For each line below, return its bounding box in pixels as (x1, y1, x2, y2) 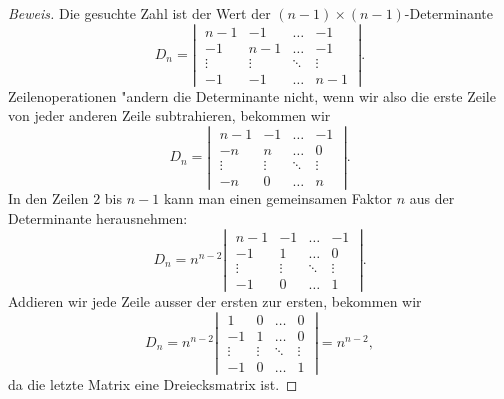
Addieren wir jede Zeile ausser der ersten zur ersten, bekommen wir (8, 290, 422, 311)
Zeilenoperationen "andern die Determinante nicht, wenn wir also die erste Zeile (8, 85, 496, 106)
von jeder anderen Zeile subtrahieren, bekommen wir (8, 105, 331, 126)
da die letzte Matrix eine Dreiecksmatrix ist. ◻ (8, 373, 298, 394)
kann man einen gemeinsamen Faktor (163, 188, 393, 209)
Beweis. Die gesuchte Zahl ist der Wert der (8, 3, 271, 23)
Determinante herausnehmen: (8, 207, 188, 228)
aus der (409, 188, 455, 209)
